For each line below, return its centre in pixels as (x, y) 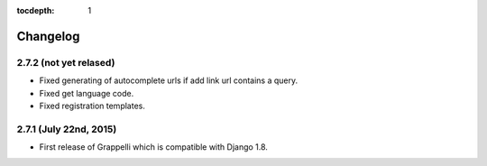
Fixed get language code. (87, 93)
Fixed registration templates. (92, 106)
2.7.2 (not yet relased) (66, 62)
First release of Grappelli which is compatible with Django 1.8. (153, 147)
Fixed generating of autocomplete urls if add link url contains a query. (169, 80)
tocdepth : (36, 10)
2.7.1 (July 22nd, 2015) (67, 129)
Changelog (48, 36)
